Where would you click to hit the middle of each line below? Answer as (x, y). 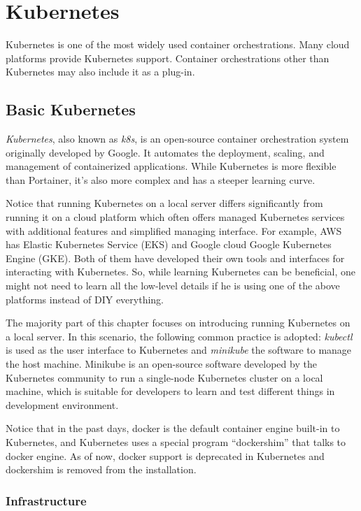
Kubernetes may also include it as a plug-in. (100, 72)
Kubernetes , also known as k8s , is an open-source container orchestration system (177, 139)
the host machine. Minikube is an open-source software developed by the (161, 364)
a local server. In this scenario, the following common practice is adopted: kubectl (179, 336)
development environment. (62, 404)
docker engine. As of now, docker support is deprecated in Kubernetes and (165, 455)
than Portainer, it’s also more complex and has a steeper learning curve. (161, 179)
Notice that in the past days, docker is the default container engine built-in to (173, 428)
